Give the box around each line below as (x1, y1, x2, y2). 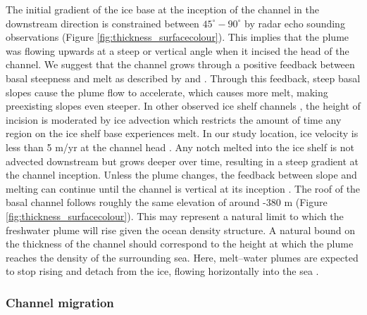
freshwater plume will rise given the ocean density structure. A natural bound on (6, 222, 356, 237)
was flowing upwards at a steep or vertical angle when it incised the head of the (6, 43, 349, 58)
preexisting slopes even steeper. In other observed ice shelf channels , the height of (6, 98, 361, 113)
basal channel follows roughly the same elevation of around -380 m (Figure (6, 195, 328, 210)
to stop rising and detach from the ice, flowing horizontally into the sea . (6, 264, 319, 278)
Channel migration (6, 293, 114, 311)
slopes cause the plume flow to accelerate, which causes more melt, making (6, 84, 328, 99)
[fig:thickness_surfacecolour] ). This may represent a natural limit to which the (6, 208, 344, 223)
